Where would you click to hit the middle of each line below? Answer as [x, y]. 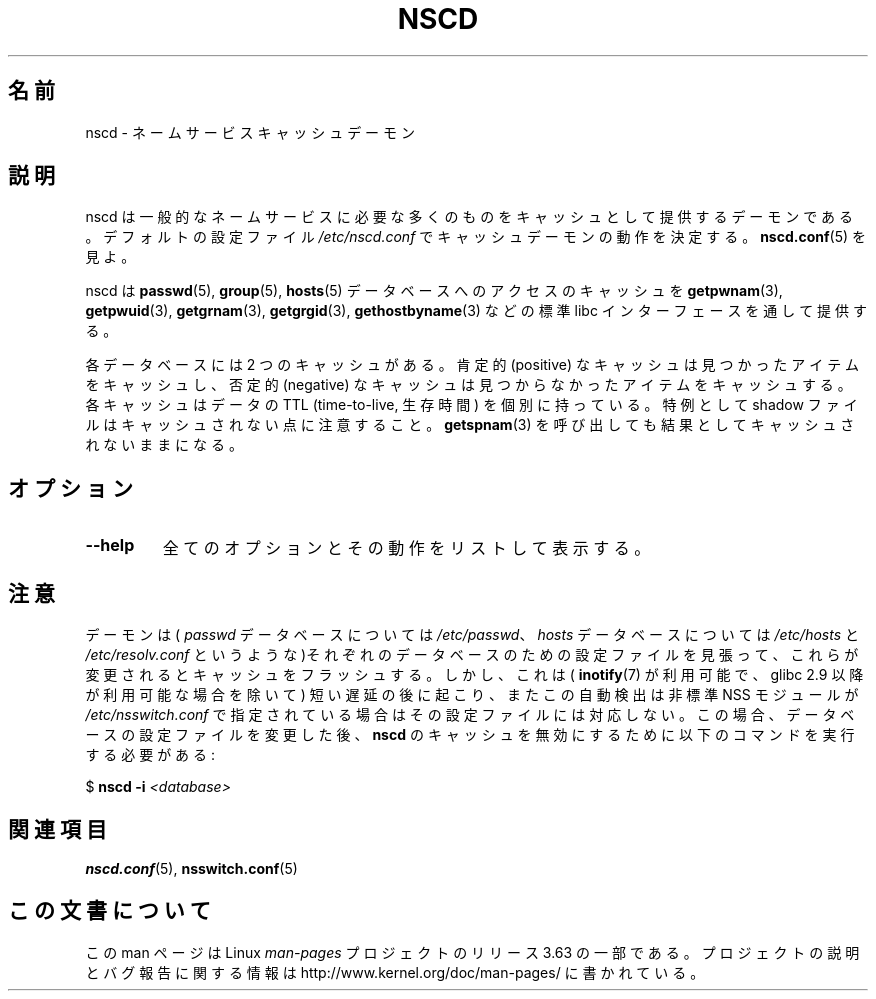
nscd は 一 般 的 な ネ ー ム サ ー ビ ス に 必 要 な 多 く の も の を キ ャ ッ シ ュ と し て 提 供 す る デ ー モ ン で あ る [469, 217]
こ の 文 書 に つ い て [109, 911]
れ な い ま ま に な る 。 [164, 445]
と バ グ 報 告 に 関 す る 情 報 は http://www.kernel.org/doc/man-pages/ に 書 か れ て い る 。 [395, 972]
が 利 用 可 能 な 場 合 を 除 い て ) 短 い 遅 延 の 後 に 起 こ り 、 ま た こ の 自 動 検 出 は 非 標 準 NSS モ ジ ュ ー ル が [472, 695]
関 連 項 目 [57, 829]
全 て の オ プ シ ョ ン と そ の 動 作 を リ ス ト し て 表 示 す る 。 [406, 548]
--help [110, 545]
